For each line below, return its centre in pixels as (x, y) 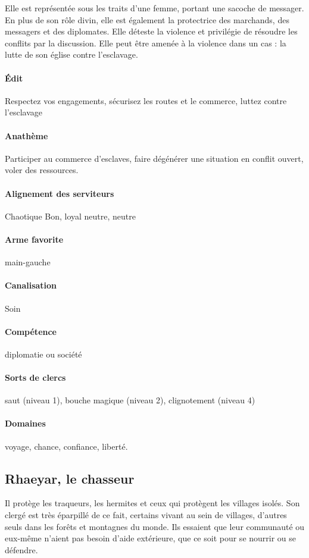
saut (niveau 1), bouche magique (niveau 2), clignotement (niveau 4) (130, 400)
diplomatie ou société (43, 354)
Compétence (31, 331)
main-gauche (28, 262)
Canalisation (31, 285)
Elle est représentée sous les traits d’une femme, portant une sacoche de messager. (154, 8)
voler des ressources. (42, 170)
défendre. (21, 549)
